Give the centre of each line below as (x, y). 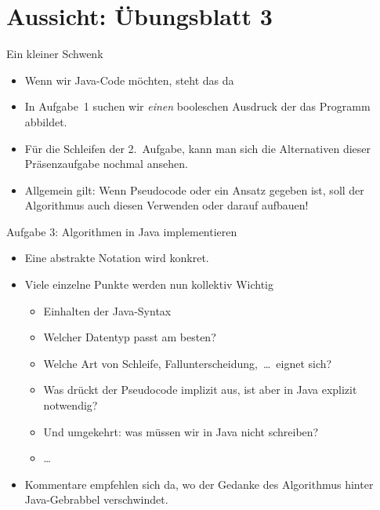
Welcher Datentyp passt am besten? (130, 337)
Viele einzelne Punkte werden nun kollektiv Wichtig (149, 284)
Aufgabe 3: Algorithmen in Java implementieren (122, 231)
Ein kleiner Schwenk (55, 54)
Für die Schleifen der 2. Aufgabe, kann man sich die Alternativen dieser (198, 148)
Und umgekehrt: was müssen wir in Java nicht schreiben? (181, 431)
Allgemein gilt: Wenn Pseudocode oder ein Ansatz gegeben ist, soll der (194, 189)
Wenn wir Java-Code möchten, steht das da (129, 80)
